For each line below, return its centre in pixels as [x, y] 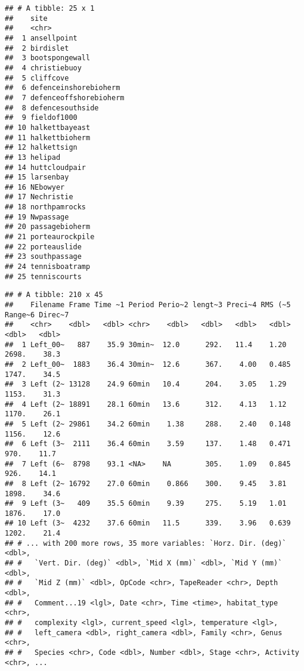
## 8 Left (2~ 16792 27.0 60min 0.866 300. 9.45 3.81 [146, 483]
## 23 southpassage [43, 257]
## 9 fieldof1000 [41, 118]
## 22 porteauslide [43, 247]
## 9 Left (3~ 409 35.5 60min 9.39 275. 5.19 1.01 [146, 504]
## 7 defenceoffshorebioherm [65, 98]
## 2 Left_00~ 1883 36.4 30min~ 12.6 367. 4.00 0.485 [148, 364]
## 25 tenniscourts [43, 276]
